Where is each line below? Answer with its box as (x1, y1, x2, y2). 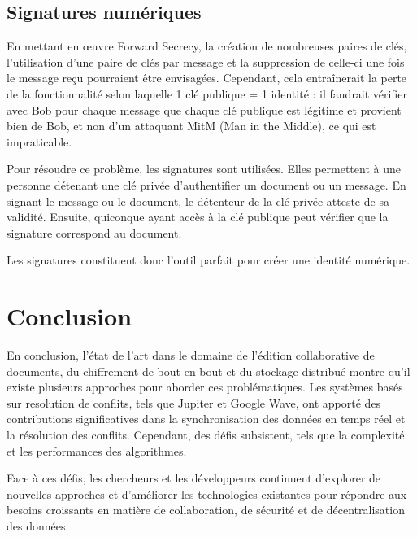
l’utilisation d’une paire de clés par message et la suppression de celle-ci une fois (7, 53, 405, 70)
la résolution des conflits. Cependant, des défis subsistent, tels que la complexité (7, 426, 405, 443)
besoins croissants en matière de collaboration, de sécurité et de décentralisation (7, 501, 405, 518)
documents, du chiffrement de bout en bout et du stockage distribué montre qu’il (7, 362, 410, 379)
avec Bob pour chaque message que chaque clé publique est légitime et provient (7, 101, 402, 118)
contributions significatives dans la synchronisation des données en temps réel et (7, 410, 406, 427)
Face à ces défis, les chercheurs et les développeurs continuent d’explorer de (7, 469, 381, 487)
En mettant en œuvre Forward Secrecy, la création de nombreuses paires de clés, (7, 37, 407, 55)
